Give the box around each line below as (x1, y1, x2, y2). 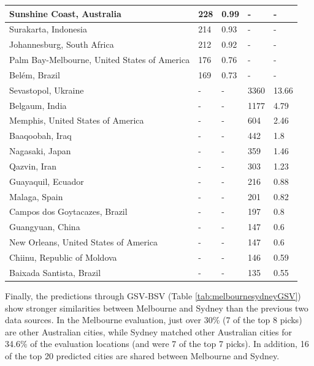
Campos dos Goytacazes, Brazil (9, 205, 128, 218)
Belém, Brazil (9, 68, 60, 81)
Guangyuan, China (9, 220, 80, 233)
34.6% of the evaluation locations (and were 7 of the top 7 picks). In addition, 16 (5, 337, 309, 350)
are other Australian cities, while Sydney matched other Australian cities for (5, 325, 292, 338)
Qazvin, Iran (9, 159, 57, 172)
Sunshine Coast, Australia (9, 7, 121, 20)
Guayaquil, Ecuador (9, 174, 84, 187)
